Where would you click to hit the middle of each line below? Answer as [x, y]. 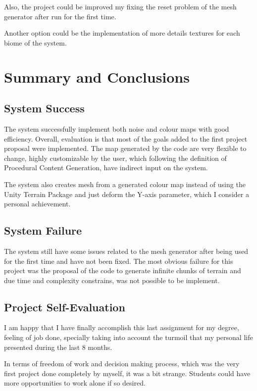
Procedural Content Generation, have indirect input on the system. [106, 168]
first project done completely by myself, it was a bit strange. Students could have [127, 373]
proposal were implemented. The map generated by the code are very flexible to [125, 148]
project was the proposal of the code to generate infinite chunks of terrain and [123, 270]
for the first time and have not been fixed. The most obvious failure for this [119, 261]
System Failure [43, 230]
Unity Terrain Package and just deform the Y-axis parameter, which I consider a [127, 194]
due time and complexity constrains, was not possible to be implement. [112, 280]
